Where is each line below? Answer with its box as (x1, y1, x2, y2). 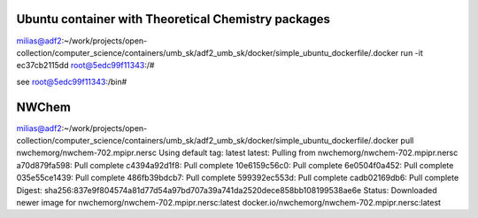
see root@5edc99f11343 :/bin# (16, 76, 127, 87)
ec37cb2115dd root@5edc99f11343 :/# (16, 60, 155, 71)
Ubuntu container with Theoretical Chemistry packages (16, 12, 331, 27)
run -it (400, 47, 424, 58)
